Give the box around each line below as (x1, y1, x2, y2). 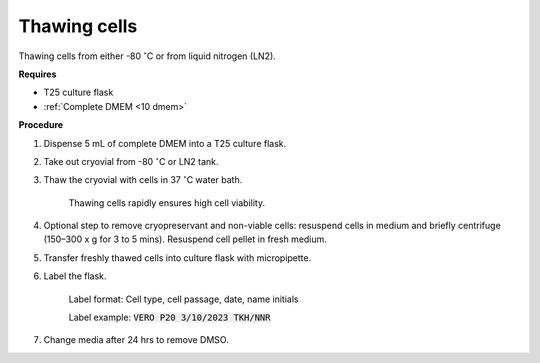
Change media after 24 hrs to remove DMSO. (43, 334, 229, 346)
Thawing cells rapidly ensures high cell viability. (68, 196, 266, 209)
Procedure (18, 119, 64, 131)
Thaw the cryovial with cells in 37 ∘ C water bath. (43, 173, 243, 186)
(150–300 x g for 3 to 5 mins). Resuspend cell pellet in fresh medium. (43, 233, 327, 245)
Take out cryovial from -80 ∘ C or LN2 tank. (43, 155, 219, 167)
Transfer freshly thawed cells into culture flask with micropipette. (43, 251, 312, 264)
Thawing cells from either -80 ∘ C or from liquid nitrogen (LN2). (18, 48, 277, 62)
